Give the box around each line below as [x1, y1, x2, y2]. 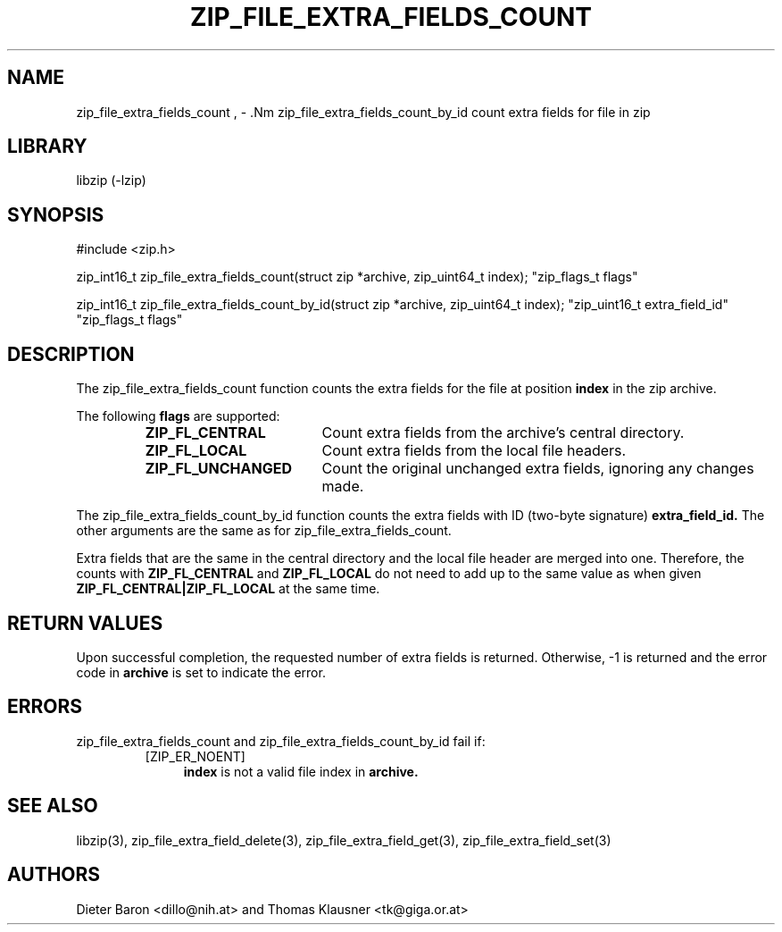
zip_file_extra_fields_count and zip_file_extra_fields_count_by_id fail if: [76, 733, 486, 749]
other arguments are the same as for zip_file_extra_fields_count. [76, 523, 452, 539]
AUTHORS [7, 863, 101, 886]
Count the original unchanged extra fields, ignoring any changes [321, 459, 754, 478]
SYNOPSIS [7, 203, 104, 226]
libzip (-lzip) [76, 172, 146, 189]
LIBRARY [7, 135, 87, 158]
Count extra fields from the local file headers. [321, 441, 627, 460]
